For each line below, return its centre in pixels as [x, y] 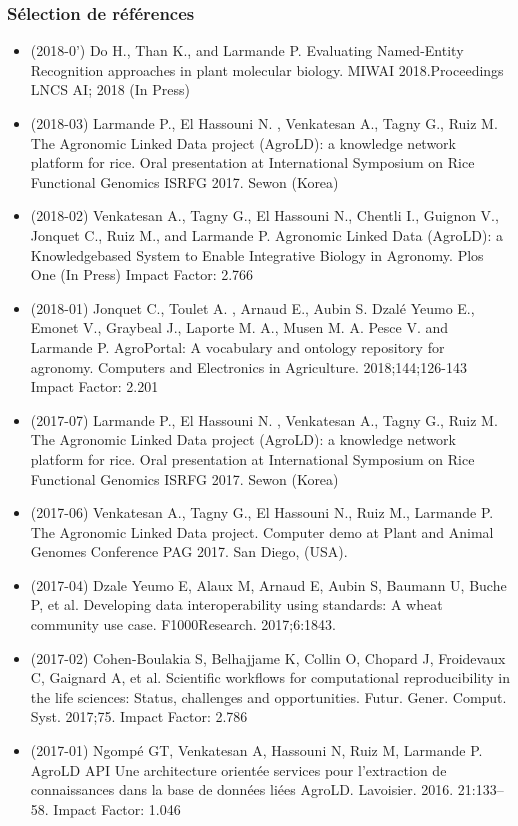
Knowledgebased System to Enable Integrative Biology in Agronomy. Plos [257, 254]
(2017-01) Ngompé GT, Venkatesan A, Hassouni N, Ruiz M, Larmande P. [256, 750]
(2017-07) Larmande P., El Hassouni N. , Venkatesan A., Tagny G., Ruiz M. [264, 419]
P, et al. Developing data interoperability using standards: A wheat [236, 604]
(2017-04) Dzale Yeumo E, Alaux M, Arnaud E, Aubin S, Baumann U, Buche [268, 584]
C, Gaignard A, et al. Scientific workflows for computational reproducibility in [270, 677]
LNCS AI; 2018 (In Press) [110, 89]
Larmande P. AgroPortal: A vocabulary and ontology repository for [237, 346]
